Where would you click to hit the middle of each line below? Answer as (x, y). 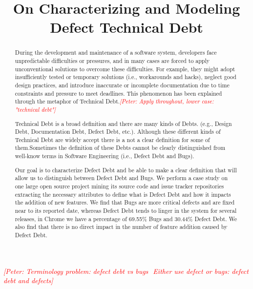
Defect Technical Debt (126, 27)
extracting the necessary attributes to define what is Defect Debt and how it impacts (123, 194)
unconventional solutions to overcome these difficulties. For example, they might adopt (125, 69)
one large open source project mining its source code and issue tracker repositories (119, 186)
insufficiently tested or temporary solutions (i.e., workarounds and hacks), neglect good (126, 77)
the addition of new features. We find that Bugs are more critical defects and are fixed (125, 202)
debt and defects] (28, 280)
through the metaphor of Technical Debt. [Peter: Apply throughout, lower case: (114, 101)
